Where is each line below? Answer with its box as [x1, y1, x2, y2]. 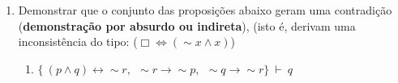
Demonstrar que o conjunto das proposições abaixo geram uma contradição [18, 2, 392, 18]
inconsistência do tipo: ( [18, 33, 138, 50]
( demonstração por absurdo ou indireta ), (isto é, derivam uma [18, 17, 356, 34]
